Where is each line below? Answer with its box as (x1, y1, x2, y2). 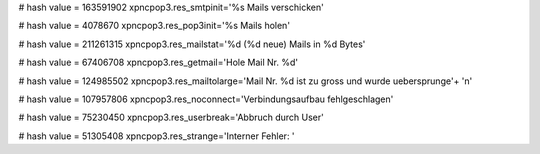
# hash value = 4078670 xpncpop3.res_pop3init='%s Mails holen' (18, 20, 290, 32)
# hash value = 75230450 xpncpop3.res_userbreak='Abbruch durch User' (18, 111, 325, 124)
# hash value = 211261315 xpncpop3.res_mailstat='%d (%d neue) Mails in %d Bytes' (18, 38, 366, 50)
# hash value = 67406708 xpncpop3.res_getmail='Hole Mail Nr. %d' (18, 56, 299, 69)
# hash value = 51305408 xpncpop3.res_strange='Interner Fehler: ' (18, 130, 295, 142)
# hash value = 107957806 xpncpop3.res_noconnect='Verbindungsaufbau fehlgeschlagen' (18, 93, 394, 105)
